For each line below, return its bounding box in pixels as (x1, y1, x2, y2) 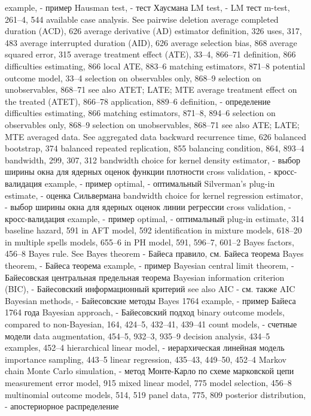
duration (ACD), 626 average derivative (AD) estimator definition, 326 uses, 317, (5, 25, 302, 37)
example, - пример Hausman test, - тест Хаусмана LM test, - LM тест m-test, (5, 1, 290, 13)
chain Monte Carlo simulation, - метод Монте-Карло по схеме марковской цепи (5, 365, 294, 377)
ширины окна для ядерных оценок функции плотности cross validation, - (5, 165, 272, 178)
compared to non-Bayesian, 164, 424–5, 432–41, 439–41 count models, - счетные (5, 318, 297, 330)
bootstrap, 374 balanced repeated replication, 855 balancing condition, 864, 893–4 (5, 142, 304, 154)
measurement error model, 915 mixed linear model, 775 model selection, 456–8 (5, 376, 292, 388)
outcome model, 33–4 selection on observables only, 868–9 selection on (5, 71, 261, 84)
